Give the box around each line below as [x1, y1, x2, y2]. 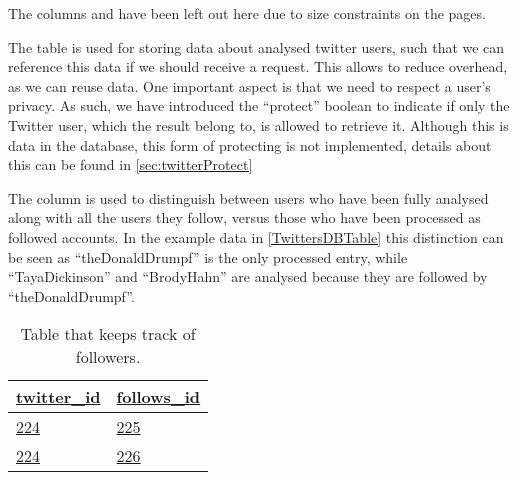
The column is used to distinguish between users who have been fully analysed [8, 187, 489, 208]
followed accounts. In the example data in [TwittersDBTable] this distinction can [8, 226, 504, 247]
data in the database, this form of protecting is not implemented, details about [8, 134, 492, 155]
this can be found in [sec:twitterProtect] [8, 154, 253, 175]
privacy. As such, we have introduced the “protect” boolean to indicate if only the [8, 95, 510, 116]
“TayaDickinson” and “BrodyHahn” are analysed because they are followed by [8, 266, 488, 287]
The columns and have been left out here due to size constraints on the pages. [8, 3, 486, 23]
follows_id [116, 385, 201, 409]
